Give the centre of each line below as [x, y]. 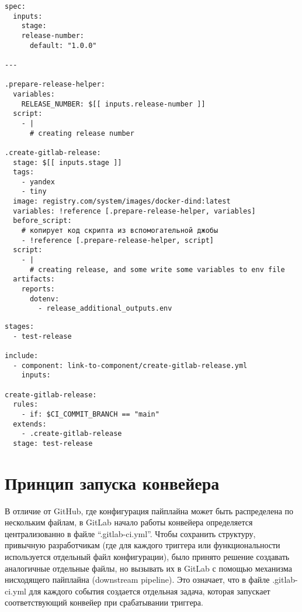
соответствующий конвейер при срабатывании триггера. [104, 602]
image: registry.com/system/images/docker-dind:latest [122, 202]
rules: [26, 405]
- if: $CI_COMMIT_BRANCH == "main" [90, 414]
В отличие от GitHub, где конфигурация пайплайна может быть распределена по [149, 510]
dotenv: [44, 299]
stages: [20, 326]
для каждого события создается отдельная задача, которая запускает [150, 591]
